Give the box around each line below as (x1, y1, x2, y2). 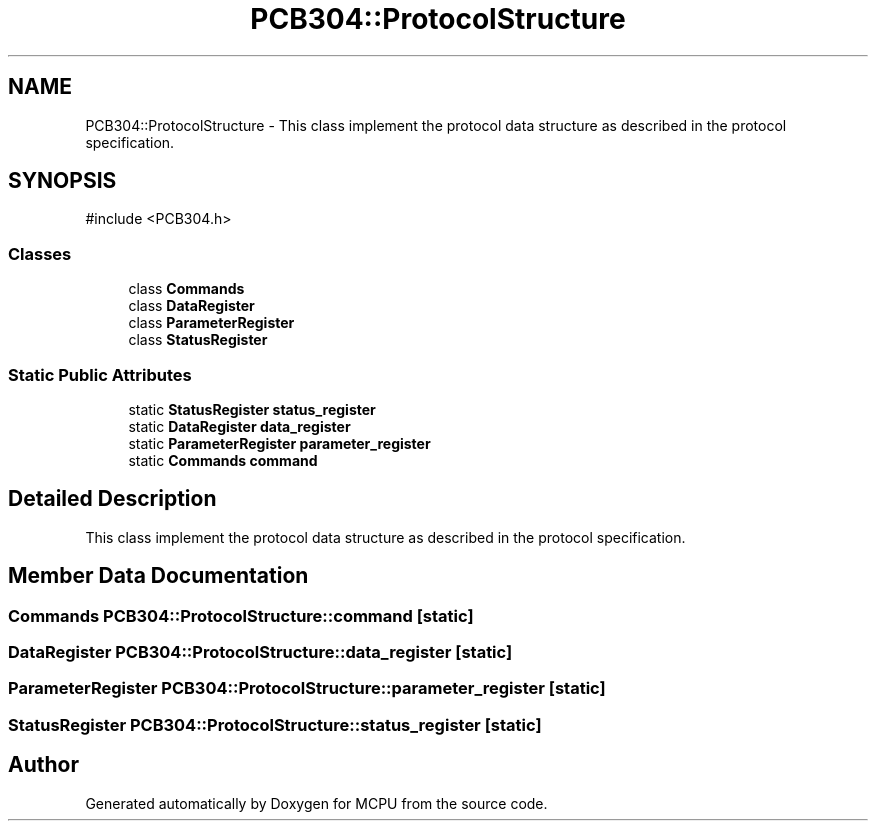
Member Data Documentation (8, 563, 309, 589)
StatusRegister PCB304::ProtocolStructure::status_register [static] (8, 714, 542, 735)
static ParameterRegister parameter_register (128, 434, 431, 452)
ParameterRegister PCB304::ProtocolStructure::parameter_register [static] (8, 678, 606, 699)
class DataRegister (128, 297, 255, 315)
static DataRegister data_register (128, 417, 351, 435)
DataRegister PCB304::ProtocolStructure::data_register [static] (8, 642, 513, 662)
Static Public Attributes (8, 364, 192, 385)
